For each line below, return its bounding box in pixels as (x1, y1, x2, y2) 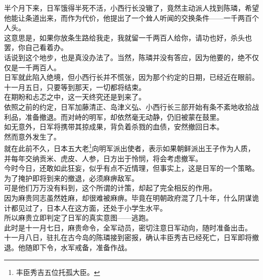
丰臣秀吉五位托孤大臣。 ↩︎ (16, 266, 100, 277)
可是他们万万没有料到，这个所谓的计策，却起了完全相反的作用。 (4, 182, 216, 193)
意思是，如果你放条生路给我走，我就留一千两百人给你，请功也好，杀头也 (11, 32, 252, 42)
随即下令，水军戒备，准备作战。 (25, 242, 131, 252)
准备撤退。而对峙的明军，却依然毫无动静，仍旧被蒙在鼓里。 (25, 111, 224, 122)
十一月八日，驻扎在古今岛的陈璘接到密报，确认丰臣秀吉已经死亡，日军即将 (4, 232, 252, 243)
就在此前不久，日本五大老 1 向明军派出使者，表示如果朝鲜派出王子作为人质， (4, 142, 255, 153)
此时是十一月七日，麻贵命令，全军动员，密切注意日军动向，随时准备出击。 (4, 222, 252, 232)
